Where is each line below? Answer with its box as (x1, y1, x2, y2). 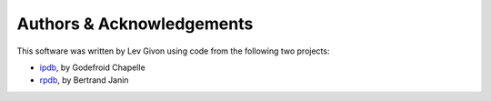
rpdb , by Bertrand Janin (39, 75, 129, 86)
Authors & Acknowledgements (16, 14, 254, 34)
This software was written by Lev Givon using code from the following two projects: (16, 45, 330, 56)
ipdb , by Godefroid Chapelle (39, 62, 145, 73)
